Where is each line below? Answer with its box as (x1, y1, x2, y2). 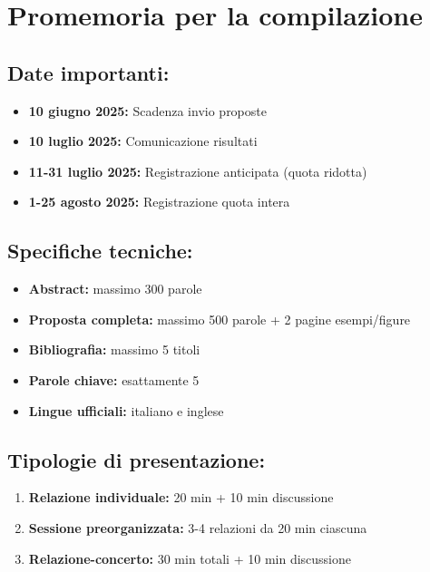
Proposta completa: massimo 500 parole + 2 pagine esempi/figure (28, 309, 411, 328)
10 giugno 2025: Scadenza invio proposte (28, 101, 267, 120)
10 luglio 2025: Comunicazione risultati (28, 131, 258, 150)
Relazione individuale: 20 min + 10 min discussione (28, 488, 334, 507)
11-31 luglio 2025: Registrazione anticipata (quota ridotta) (28, 161, 367, 180)
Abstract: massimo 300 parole (28, 279, 202, 298)
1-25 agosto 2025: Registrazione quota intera (28, 192, 290, 211)
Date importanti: (7, 58, 170, 86)
